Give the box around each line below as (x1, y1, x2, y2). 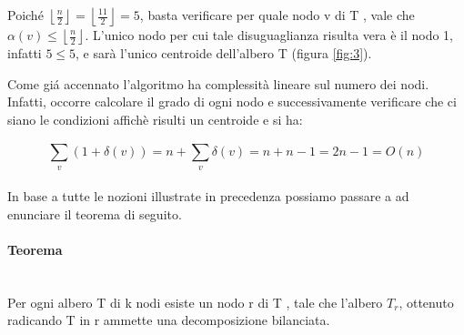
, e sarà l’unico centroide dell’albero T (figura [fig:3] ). (76, 44, 372, 62)
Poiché (7, 5, 44, 24)
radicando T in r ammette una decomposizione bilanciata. (7, 310, 330, 330)
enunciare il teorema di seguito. (7, 204, 182, 223)
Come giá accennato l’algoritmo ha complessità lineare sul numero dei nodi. (7, 74, 429, 93)
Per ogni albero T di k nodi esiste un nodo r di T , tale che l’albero (7, 292, 383, 311)
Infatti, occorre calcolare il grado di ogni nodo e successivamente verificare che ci (7, 92, 457, 111)
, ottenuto (398, 292, 454, 311)
